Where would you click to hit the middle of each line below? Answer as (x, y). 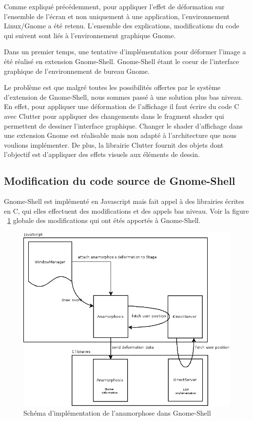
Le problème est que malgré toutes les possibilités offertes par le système (112, 87)
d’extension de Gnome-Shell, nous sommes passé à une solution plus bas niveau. (123, 97)
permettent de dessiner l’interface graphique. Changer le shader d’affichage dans (123, 125)
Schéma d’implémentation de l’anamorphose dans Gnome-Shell (117, 413)
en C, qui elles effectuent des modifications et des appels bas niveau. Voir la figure (126, 210)
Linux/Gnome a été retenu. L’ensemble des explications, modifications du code (122, 26)
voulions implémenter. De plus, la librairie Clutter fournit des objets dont (114, 144)
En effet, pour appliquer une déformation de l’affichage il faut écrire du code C (122, 106)
